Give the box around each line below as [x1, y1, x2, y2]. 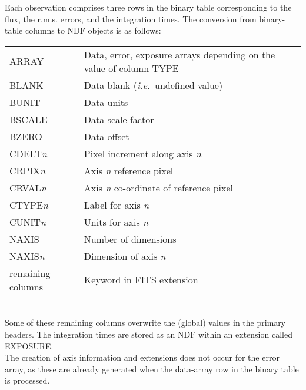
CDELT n [9, 146, 47, 160]
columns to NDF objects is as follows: [25, 24, 161, 37]
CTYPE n [9, 197, 48, 211]
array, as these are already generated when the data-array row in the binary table [5, 362, 299, 375]
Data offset [84, 129, 129, 143]
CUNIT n [9, 214, 46, 229]
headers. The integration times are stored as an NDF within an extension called [5, 328, 292, 340]
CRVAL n [9, 180, 46, 194]
